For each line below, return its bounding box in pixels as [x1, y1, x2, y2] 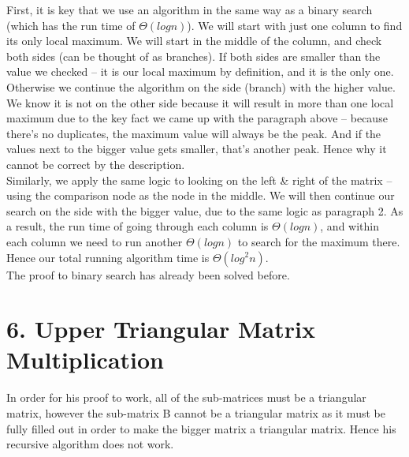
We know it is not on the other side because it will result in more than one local [6, 94, 394, 111]
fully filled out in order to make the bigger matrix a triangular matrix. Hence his [6, 420, 396, 436]
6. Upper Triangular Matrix [6, 313, 315, 345]
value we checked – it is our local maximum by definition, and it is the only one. [6, 63, 394, 80]
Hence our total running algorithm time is [6, 249, 210, 265]
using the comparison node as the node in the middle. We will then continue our [6, 187, 395, 204]
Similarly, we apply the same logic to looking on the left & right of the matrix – [6, 171, 392, 188]
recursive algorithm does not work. [6, 436, 174, 452]
